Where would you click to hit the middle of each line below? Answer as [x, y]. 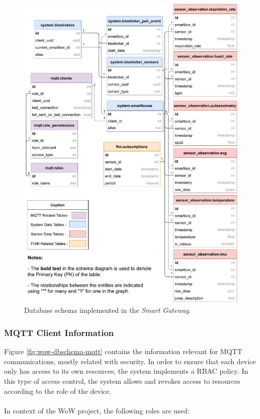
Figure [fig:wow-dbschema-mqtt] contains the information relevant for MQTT [123, 351]
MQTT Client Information [59, 332]
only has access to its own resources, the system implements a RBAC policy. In [126, 371]
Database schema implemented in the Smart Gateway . [108, 310]
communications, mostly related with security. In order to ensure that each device [130, 361]
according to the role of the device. [58, 391]
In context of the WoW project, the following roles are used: [97, 410]
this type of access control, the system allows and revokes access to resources [122, 381]
